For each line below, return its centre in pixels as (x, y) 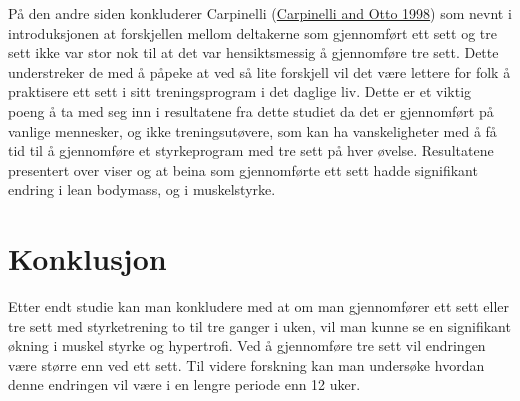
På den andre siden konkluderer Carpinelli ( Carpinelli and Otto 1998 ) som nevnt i (260, 13)
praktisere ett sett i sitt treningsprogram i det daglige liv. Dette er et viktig (240, 91)
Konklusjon (87, 258)
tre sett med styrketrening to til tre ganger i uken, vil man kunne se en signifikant (259, 325)
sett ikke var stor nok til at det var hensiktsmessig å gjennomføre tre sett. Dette (253, 52)
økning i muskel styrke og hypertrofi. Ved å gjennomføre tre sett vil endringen (247, 345)
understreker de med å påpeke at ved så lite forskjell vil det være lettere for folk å (259, 71)
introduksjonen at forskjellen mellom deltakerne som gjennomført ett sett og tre (252, 32)
